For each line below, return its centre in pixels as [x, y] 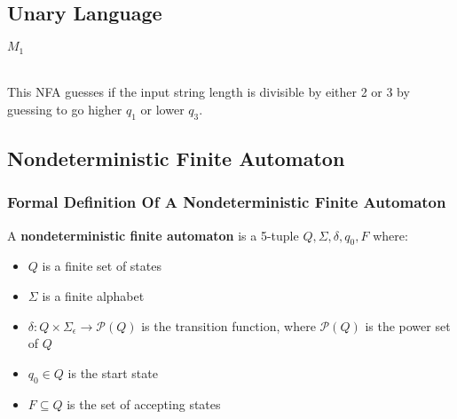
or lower [162, 109]
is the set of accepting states [144, 403]
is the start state [113, 372]
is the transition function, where [228, 325]
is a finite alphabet [93, 296]
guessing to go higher [65, 109]
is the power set [408, 325]
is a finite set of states [102, 266]
